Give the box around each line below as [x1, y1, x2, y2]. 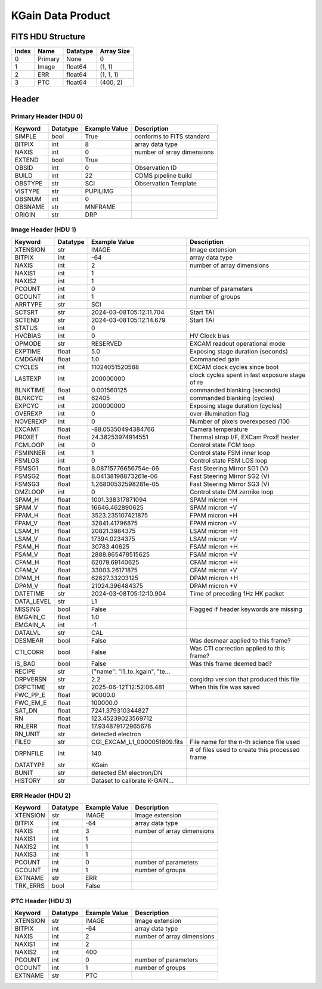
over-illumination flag [190, 409, 250, 417]
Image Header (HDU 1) [11, 225, 77, 234]
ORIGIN [14, 210, 36, 219]
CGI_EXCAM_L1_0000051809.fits [91, 737, 183, 746]
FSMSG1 [14, 464, 39, 472]
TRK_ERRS [14, 882, 45, 890]
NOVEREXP [14, 417, 47, 426]
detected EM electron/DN [91, 768, 163, 777]
